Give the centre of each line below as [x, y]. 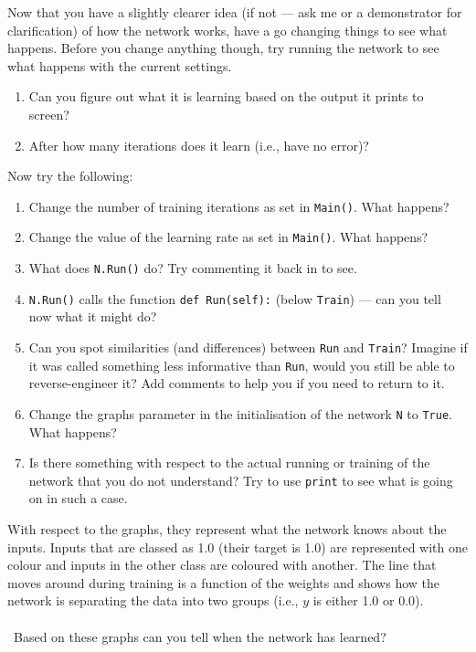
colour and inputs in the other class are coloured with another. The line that [222, 565]
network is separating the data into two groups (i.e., [153, 600]
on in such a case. [78, 498]
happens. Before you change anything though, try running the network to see [223, 48]
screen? [49, 114]
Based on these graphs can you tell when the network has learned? [200, 636]
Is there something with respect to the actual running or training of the [229, 463]
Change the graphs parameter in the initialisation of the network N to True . [240, 413]
